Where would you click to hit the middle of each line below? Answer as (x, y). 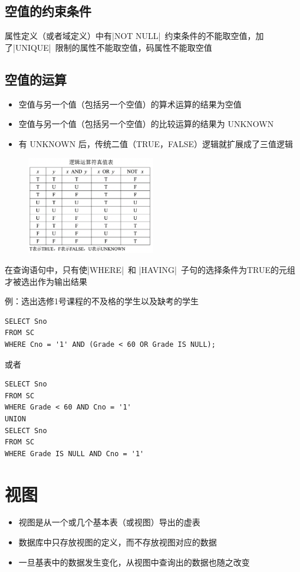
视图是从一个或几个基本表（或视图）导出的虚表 (109, 522)
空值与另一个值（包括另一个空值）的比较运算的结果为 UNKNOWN (146, 124)
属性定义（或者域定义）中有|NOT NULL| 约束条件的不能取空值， (130, 36)
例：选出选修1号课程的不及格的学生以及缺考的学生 (102, 301)
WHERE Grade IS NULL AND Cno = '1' (75, 454)
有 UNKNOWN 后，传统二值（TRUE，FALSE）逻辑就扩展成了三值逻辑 (156, 143)
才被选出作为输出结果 (46, 281)
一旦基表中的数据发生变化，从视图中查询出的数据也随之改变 (134, 562)
